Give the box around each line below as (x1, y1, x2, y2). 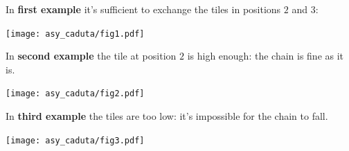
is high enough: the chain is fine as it (187, 48, 344, 63)
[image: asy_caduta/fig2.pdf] (6, 89, 145, 99)
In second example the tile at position (6, 48, 177, 63)
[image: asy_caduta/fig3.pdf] (6, 135, 145, 145)
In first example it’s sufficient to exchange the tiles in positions (6, 2, 281, 16)
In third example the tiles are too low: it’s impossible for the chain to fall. (6, 109, 328, 123)
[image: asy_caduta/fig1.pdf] (6, 28, 145, 39)
